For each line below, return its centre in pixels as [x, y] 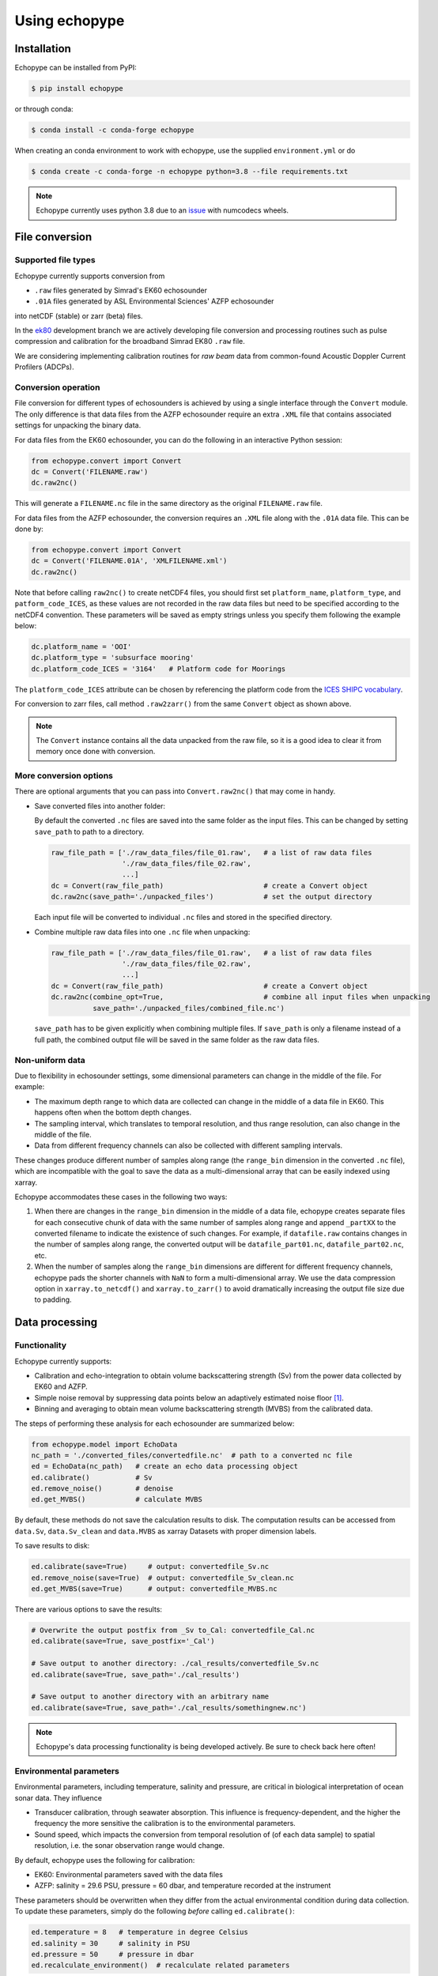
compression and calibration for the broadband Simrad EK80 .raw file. [130, 341]
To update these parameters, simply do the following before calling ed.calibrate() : [155, 1911]
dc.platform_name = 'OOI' [81, 647]
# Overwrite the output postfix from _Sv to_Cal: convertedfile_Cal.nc [173, 1630]
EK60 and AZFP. [61, 1386]
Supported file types [55, 260]
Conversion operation [57, 387]
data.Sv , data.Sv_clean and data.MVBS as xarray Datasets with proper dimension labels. [166, 1531]
